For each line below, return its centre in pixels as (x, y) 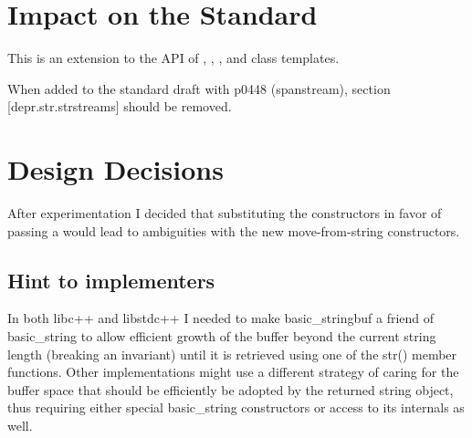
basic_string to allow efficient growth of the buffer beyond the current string (222, 336)
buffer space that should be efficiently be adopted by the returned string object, (231, 389)
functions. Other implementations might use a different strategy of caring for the (233, 372)
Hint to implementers (111, 280)
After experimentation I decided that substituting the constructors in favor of (225, 213)
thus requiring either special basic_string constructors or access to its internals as (236, 407)
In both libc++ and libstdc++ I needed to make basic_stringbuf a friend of (221, 318)
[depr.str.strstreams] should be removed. (120, 106)
